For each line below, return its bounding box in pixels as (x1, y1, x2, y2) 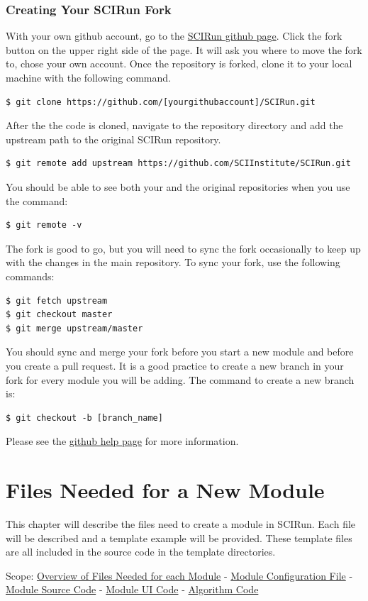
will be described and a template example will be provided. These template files (6, 530, 352, 545)
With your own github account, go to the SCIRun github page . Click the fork (6, 28, 342, 43)
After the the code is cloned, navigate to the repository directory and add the (6, 118, 343, 133)
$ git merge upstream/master (6, 323, 143, 333)
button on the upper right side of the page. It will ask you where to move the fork (6, 42, 362, 57)
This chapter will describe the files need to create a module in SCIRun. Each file (6, 517, 356, 531)
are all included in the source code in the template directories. (6, 544, 276, 559)
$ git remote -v (6, 220, 82, 231)
